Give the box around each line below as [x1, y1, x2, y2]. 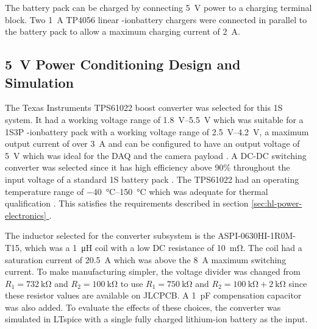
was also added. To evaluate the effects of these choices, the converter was [5, 300, 281, 313]
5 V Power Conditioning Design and [5, 55, 241, 74]
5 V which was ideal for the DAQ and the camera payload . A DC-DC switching [5, 149, 307, 161]
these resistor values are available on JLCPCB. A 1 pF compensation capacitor [5, 289, 302, 302]
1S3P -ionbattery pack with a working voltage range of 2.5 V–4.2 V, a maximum [5, 125, 309, 138]
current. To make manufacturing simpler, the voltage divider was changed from [5, 265, 301, 278]
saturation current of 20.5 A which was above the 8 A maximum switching [5, 253, 287, 266]
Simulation [5, 73, 74, 91]
